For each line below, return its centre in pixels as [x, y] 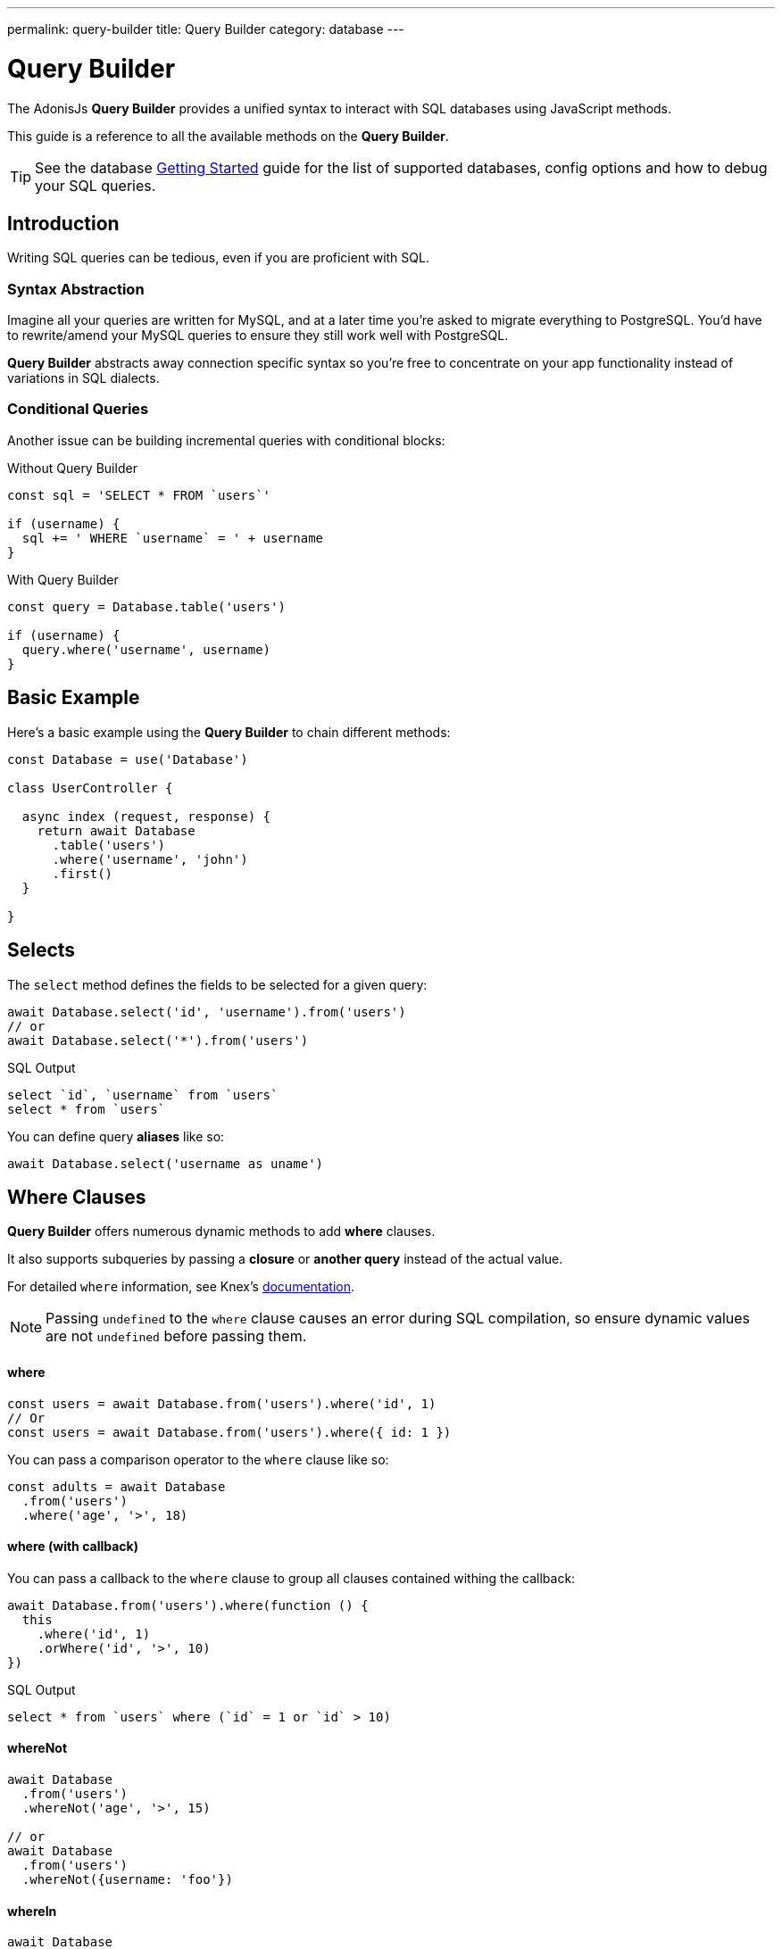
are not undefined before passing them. [176, 1336]
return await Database [116, 830]
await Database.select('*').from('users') [158, 1040]
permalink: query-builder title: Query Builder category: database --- [206, 29]
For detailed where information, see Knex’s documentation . [181, 1287]
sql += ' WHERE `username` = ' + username [173, 538]
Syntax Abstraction [76, 289]
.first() [83, 873]
